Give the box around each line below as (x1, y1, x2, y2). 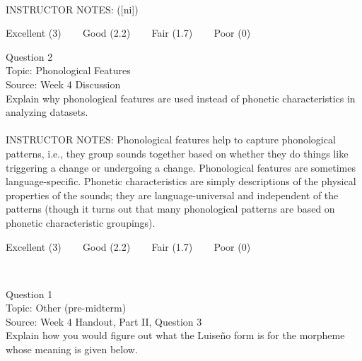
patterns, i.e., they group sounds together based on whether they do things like (6, 146, 349, 160)
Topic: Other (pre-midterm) (6, 300, 127, 315)
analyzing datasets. (6, 105, 88, 119)
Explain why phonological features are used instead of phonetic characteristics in (6, 90, 356, 105)
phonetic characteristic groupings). (6, 215, 156, 230)
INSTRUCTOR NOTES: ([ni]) (6, 1, 139, 16)
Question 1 (6, 286, 53, 301)
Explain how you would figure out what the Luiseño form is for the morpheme (6, 328, 345, 343)
